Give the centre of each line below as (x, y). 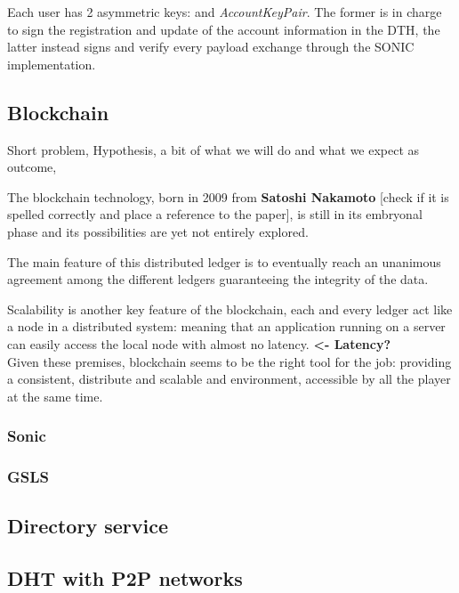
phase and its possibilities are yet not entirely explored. (158, 231)
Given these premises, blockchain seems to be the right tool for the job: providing (229, 361)
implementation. (52, 64)
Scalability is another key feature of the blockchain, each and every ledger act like (230, 309)
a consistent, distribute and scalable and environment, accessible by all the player (229, 379)
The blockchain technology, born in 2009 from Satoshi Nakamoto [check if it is (228, 196)
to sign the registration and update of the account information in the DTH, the (224, 29)
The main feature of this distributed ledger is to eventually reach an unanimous (224, 261)
